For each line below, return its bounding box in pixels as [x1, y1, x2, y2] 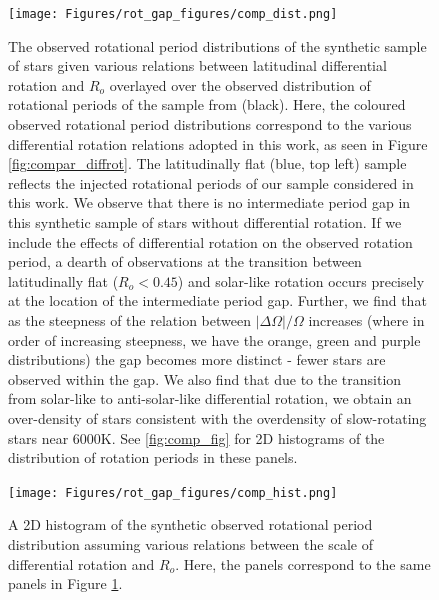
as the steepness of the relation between [8, 309, 251, 330]
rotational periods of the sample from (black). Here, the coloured [8, 94, 406, 115]
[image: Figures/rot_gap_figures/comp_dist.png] [8, 7, 338, 21]
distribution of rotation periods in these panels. [8, 447, 298, 468]
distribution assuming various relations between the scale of [8, 533, 373, 554]
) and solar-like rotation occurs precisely [177, 270, 425, 291]
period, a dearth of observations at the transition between [8, 251, 362, 272]
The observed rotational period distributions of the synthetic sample [8, 35, 427, 56]
